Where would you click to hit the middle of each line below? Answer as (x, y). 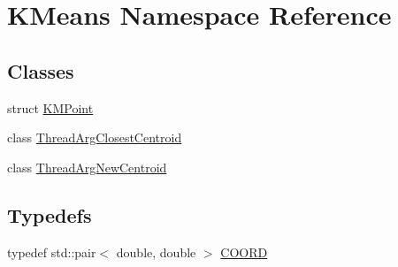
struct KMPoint (50, 107)
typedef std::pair (52, 252)
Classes (41, 70)
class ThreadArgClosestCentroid (95, 137)
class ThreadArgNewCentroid (87, 167)
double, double (156, 252)
